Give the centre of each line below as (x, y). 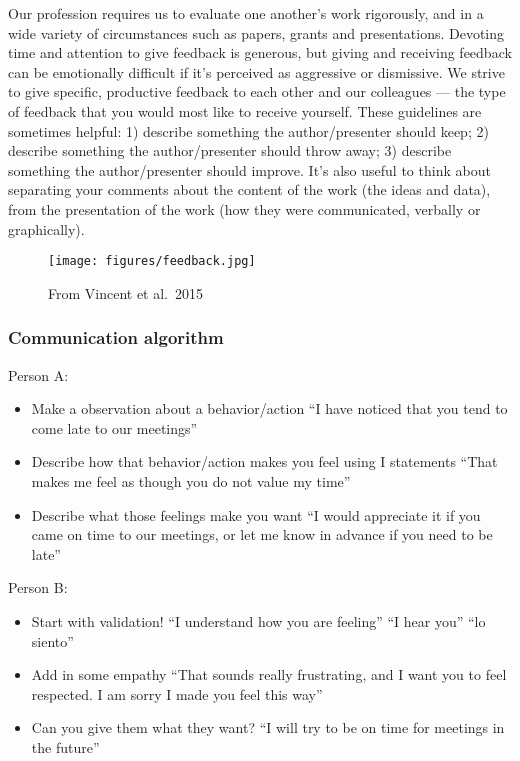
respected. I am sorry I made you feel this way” (177, 693)
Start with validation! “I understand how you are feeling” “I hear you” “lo (258, 620)
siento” (52, 640)
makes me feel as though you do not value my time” (191, 480)
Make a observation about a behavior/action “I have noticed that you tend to (269, 408)
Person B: (38, 587)
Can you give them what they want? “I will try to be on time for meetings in (268, 727)
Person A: (38, 374)
